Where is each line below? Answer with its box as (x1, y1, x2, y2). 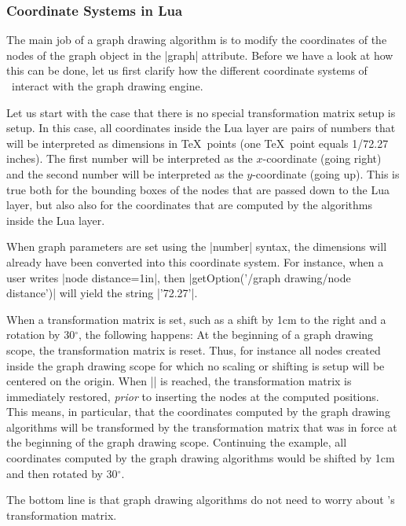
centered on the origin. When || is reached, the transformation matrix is (6, 373, 352, 389)
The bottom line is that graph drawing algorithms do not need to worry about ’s (6, 491, 395, 508)
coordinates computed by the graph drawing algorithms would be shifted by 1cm (6, 450, 395, 466)
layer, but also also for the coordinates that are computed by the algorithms (6, 197, 373, 213)
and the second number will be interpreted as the (6, 165, 243, 182)
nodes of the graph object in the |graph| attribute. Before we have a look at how (6, 46, 393, 63)
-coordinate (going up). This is (252, 165, 400, 182)
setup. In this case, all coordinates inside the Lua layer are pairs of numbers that (6, 120, 396, 136)
